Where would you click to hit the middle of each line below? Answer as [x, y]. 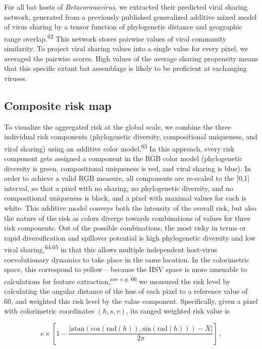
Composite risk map [58, 105]
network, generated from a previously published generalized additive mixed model [130, 16]
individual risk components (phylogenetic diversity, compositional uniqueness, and [131, 137]
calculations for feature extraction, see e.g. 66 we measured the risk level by [117, 280]
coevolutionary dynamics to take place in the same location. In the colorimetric [127, 259]
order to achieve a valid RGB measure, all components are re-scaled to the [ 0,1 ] [127, 178]
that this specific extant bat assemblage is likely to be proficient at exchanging [125, 68]
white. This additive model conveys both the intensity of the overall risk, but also [130, 208]
